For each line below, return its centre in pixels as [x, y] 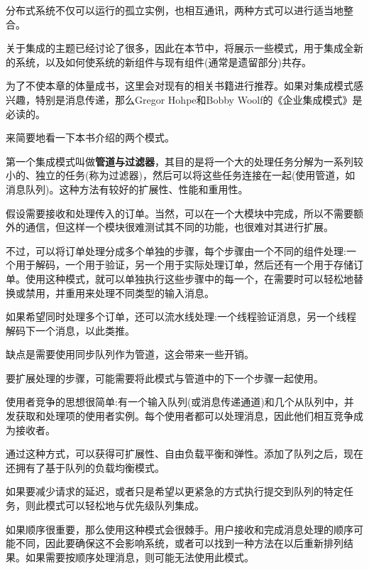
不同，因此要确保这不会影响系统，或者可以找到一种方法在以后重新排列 [179, 543]
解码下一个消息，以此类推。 [70, 330]
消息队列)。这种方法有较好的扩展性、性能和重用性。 [127, 189]
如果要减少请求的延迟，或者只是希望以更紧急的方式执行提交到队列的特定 [175, 491]
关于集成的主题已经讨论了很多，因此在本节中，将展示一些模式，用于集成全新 [184, 48]
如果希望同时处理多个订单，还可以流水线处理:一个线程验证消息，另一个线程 [181, 316]
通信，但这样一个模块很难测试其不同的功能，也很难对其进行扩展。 [179, 227]
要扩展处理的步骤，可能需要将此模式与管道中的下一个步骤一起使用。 [165, 378]
